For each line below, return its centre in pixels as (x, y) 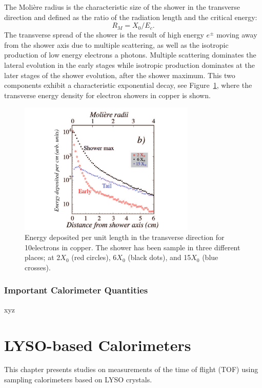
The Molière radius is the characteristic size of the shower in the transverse (122, 7)
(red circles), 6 (94, 257)
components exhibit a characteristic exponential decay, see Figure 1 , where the (128, 85)
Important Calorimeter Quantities (76, 290)
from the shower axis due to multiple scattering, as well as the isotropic (116, 44)
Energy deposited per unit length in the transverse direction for (125, 237)
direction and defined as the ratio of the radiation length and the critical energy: (131, 17)
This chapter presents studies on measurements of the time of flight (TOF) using (131, 369)
